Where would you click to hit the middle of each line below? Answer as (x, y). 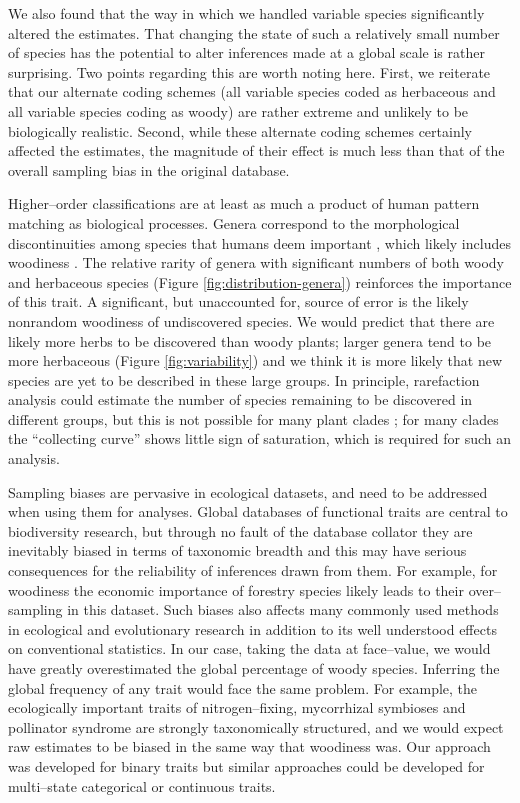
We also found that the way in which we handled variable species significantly (246, 13)
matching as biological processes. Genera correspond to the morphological (234, 222)
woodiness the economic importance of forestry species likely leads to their (236, 589)
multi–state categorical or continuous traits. (142, 785)
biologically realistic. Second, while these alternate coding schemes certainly (240, 130)
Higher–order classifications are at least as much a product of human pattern (244, 203)
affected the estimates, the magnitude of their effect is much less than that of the (256, 150)
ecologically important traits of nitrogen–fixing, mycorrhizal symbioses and (237, 707)
